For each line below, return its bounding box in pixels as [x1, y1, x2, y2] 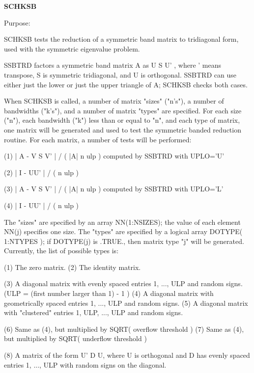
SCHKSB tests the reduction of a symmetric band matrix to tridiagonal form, [4, 34, 239, 44]
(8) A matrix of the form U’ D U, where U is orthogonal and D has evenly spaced [4, 350, 250, 360]
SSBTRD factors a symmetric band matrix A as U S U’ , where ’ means [4, 60, 221, 70]
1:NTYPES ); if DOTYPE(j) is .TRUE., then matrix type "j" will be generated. [4, 236, 244, 246]
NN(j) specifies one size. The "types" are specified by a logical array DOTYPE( [4, 226, 243, 237]
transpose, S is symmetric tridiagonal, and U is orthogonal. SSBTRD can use [4, 69, 236, 80]
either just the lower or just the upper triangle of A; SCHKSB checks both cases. [4, 79, 248, 89]
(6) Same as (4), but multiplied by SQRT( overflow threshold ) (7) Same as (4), [4, 323, 244, 334]
